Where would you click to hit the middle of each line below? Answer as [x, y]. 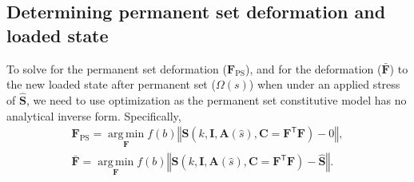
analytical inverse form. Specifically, [94, 115]
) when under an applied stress [324, 84]
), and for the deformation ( [314, 68]
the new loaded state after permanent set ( [111, 84]
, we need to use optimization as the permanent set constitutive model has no [216, 100]
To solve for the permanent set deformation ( [117, 68]
